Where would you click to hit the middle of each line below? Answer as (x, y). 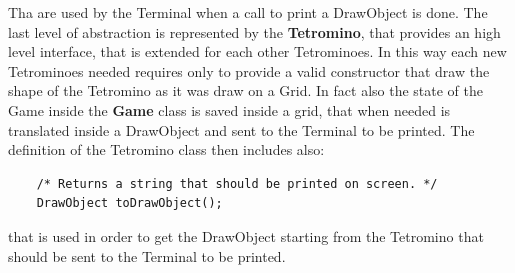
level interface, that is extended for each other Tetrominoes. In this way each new (257, 51)
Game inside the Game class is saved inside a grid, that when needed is (229, 109)
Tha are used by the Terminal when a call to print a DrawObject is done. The (248, 12)
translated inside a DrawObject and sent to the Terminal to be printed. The (241, 129)
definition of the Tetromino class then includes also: (166, 149)
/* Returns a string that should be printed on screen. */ (237, 183)
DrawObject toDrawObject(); (129, 203)
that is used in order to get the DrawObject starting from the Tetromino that (246, 235)
